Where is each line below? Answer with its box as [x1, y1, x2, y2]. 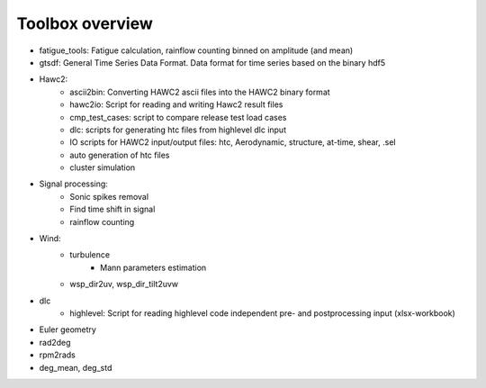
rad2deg [39, 337, 71, 347]
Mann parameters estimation [100, 262, 207, 273]
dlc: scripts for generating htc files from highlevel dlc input [69, 124, 287, 135]
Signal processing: [39, 178, 108, 189]
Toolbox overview [16, 14, 153, 33]
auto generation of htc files [69, 149, 170, 160]
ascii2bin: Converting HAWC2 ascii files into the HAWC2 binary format [69, 86, 330, 97]
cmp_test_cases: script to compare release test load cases [69, 112, 287, 122]
